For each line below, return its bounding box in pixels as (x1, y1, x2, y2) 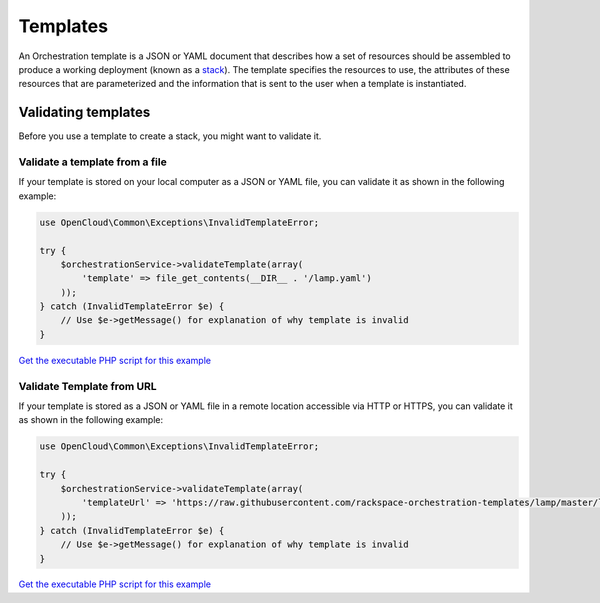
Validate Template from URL (18, 379, 157, 393)
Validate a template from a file (18, 155, 167, 169)
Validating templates (18, 104, 151, 121)
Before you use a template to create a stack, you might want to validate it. (18, 130, 322, 142)
